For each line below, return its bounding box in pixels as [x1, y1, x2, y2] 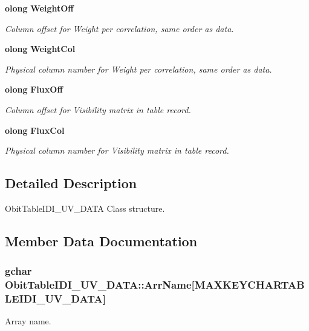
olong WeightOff [5, 2, 74, 14]
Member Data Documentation [5, 231, 198, 250]
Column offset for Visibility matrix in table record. [5, 103, 191, 116]
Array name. [5, 315, 51, 327]
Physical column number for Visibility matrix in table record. [5, 144, 229, 157]
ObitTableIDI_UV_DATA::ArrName [5, 277, 192, 292]
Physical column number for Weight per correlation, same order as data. [5, 62, 272, 75]
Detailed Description [5, 174, 137, 192]
